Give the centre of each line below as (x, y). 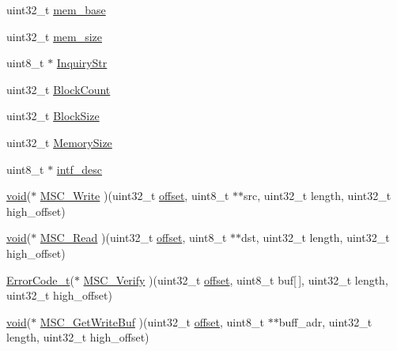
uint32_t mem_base (56, 9)
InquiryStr (82, 63)
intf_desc (79, 169)
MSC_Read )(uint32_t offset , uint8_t (133, 238)
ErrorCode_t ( (40, 279)
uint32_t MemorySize (59, 142)
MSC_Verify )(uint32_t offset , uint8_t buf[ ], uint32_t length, (236, 279)
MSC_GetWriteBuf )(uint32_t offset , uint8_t (152, 321)
